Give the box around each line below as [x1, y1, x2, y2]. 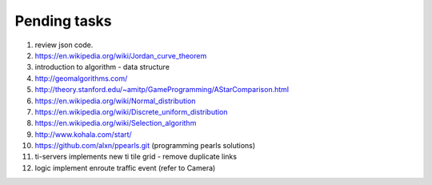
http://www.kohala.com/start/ [34, 129, 132, 139]
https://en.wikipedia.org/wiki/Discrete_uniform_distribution [34, 107, 228, 116]
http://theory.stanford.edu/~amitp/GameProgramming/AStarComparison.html [34, 85, 290, 95]
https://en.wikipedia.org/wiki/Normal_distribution [34, 96, 196, 106]
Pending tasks [14, 12, 112, 30]
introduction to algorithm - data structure [34, 62, 170, 72]
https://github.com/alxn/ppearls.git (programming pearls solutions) [34, 141, 256, 151]
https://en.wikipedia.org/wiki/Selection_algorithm [34, 119, 197, 128]
